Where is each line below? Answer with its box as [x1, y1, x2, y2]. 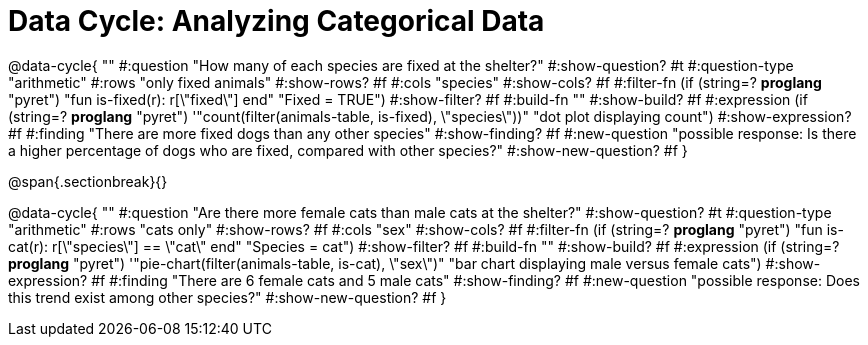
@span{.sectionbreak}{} [8, 172, 168, 190]
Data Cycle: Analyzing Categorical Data [8, 4, 545, 38]
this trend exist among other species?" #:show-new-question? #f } [8, 288, 447, 306]
